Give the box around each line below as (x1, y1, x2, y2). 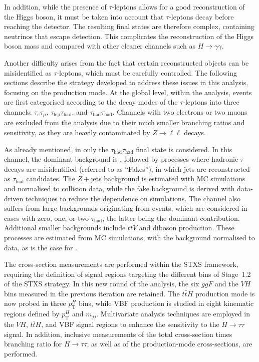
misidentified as (4, 67, 52, 78)
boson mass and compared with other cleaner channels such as (4, 41, 196, 51)
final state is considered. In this (136, 144, 232, 154)
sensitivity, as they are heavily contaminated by (4, 127, 150, 137)
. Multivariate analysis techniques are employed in (96, 308, 250, 319)
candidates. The (26, 173, 75, 184)
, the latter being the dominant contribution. (102, 212, 240, 223)
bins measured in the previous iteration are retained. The (4, 288, 180, 298)
